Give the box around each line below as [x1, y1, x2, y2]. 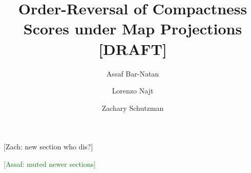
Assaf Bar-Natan [106, 68, 159, 79]
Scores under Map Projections [23, 18, 242, 39]
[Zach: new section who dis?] [4, 141, 93, 152]
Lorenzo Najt [112, 85, 154, 96]
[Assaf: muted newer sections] [4, 158, 96, 169]
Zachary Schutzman [101, 102, 164, 113]
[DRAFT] [98, 38, 167, 59]
